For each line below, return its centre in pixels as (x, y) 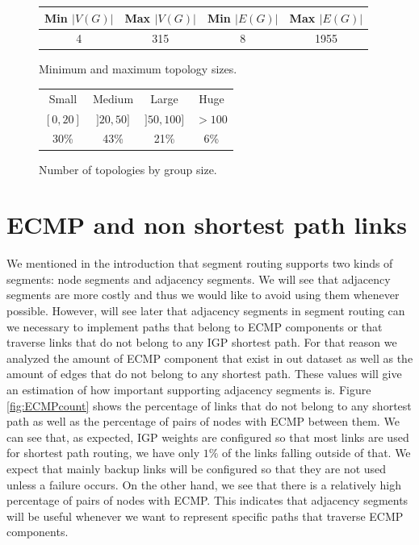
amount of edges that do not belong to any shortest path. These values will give (204, 374)
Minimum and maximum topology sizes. (138, 69)
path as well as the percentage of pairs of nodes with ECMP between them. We (203, 421)
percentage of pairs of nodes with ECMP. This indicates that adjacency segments (207, 500)
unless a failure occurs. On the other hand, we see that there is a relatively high (204, 484)
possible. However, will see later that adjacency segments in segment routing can (206, 311)
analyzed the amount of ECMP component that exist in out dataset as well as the (210, 358)
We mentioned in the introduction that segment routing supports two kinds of (200, 263)
